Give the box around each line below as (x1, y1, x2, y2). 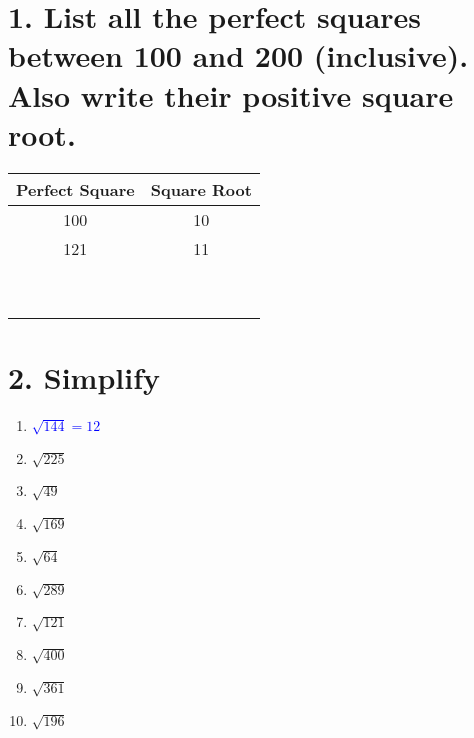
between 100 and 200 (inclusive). (8, 35, 469, 76)
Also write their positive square (8, 74, 454, 115)
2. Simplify (8, 356, 160, 397)
